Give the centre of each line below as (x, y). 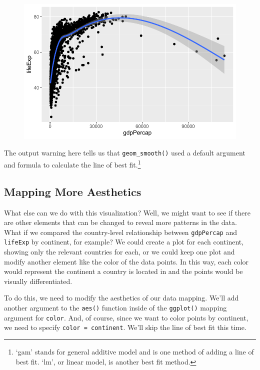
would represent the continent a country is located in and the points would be (123, 271)
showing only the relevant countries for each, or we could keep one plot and (119, 252)
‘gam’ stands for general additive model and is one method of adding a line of (135, 351)
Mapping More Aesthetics (73, 191)
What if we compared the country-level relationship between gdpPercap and (120, 232)
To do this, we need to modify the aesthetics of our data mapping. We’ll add (121, 298)
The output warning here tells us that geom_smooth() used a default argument (125, 153)
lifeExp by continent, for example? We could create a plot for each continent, (124, 242)
